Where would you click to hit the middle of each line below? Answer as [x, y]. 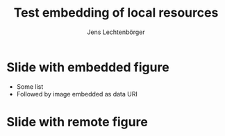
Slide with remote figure [77, 122]
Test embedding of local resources [116, 13]
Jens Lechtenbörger [116, 32]
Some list [30, 86]
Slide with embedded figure [88, 67]
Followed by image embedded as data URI [77, 94]
